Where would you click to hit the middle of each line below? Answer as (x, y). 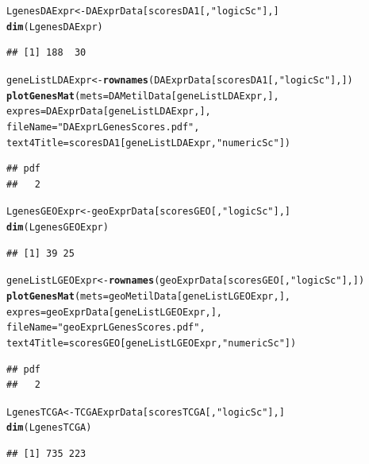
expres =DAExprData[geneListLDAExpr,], (109, 112)
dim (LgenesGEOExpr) (58, 228)
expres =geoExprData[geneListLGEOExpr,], (115, 312)
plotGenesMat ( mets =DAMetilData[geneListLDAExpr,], (143, 96)
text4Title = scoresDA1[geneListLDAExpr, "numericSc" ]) (148, 143)
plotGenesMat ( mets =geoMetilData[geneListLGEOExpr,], (148, 296)
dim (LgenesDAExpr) (55, 27)
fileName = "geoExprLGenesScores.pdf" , (106, 328)
